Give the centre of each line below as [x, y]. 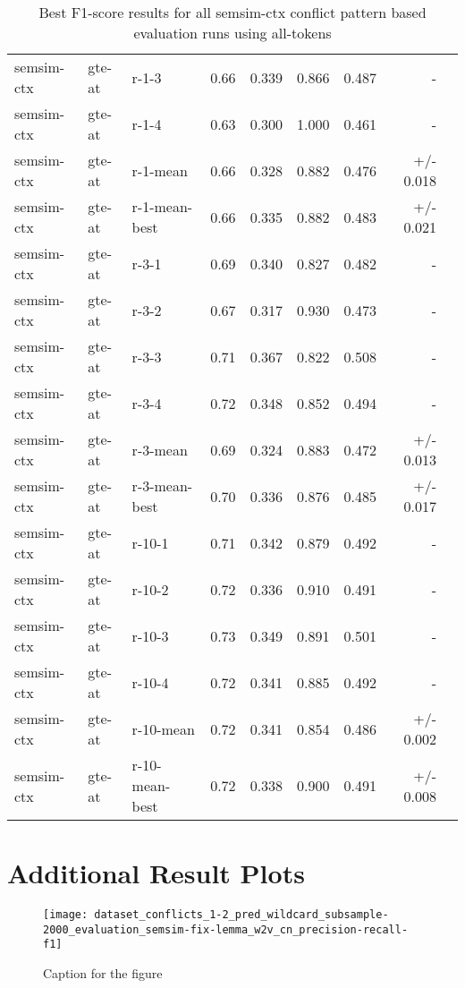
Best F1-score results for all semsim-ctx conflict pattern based [232, 12]
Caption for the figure [103, 973]
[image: [66, 915]
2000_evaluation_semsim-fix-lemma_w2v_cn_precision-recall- [226, 929]
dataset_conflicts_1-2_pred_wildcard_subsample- [241, 915]
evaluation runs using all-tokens [232, 33]
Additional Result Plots [156, 873]
